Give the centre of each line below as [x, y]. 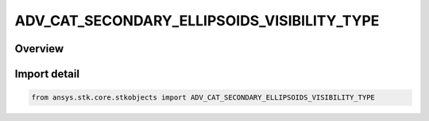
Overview [39, 49]
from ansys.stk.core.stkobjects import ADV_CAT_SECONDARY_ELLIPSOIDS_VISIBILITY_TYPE [203, 98]
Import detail [47, 74]
